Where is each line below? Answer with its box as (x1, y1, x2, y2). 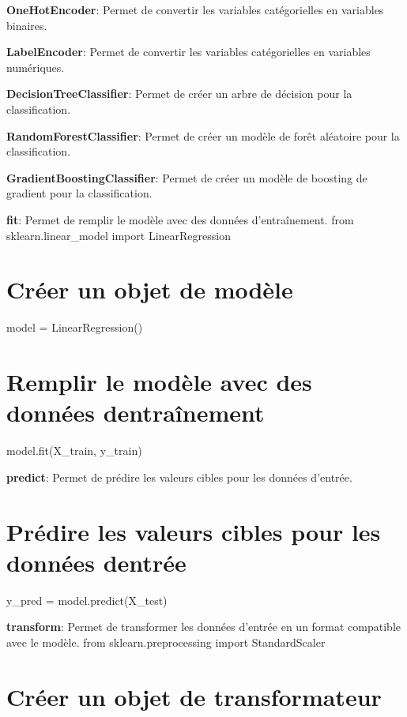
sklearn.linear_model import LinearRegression (6, 227, 231, 243)
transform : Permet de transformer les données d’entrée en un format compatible (6, 618, 401, 635)
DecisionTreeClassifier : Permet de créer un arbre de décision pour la (6, 85, 352, 102)
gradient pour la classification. (6, 185, 153, 201)
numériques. (6, 58, 65, 75)
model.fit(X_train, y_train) (6, 442, 142, 459)
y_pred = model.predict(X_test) (6, 591, 168, 608)
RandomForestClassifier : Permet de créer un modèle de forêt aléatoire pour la (6, 127, 400, 144)
